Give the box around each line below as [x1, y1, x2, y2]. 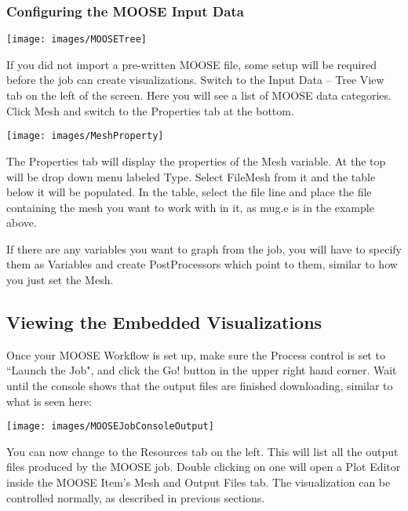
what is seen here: [6, 392, 93, 409]
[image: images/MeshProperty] [6, 130, 164, 142]
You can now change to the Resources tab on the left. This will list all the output [6, 443, 399, 459]
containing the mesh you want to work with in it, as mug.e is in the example [6, 199, 374, 215]
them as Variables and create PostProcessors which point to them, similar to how [6, 256, 398, 272]
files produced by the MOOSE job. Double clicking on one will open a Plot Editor [6, 458, 401, 475]
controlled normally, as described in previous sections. [6, 489, 265, 506]
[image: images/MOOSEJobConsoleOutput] [6, 421, 214, 433]
